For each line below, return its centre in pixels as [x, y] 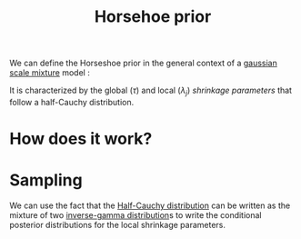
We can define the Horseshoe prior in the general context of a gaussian [143, 63]
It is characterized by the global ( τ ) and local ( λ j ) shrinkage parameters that [151, 91]
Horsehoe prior [153, 17]
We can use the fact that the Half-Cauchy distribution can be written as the [150, 205]
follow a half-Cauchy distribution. [72, 102]
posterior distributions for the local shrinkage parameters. [117, 225]
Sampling [46, 180]
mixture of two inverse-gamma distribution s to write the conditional [135, 215]
